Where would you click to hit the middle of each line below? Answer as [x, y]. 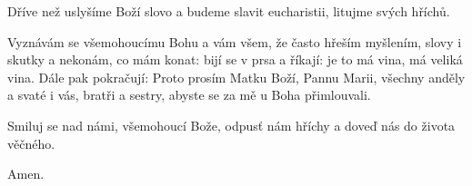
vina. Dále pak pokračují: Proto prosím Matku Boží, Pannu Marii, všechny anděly [236, 77]
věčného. [31, 143]
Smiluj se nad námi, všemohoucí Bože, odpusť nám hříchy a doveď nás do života [231, 125]
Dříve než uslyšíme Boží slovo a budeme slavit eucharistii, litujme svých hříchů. [229, 11]
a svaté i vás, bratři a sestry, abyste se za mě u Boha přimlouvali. [189, 95]
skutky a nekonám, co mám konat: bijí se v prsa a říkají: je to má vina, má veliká [235, 59]
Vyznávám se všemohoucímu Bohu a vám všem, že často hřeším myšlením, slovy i [235, 41]
